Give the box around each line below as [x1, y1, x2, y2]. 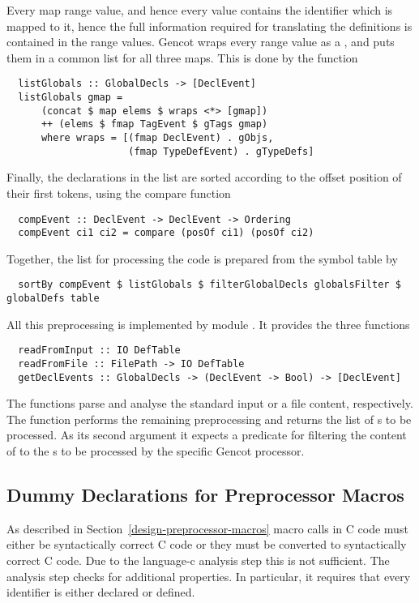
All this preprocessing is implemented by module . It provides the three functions [6, 315, 410, 332]
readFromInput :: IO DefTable [18, 344, 181, 357]
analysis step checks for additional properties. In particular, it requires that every [6, 567, 411, 584]
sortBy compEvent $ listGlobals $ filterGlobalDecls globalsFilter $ [18, 279, 401, 291]
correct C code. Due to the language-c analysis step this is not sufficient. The [6, 552, 390, 569]
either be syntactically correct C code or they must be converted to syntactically [6, 536, 407, 553]
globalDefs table [6, 293, 100, 305]
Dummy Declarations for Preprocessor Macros [6, 482, 404, 507]
